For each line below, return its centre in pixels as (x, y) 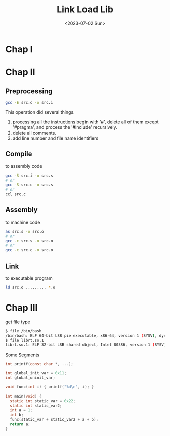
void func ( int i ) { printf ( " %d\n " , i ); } (50, 387)
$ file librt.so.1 (25, 340)
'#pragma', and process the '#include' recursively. (65, 127)
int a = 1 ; (21, 410)
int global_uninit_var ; (30, 378)
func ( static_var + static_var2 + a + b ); (54, 420)
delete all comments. (34, 133)
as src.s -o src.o (25, 231)
